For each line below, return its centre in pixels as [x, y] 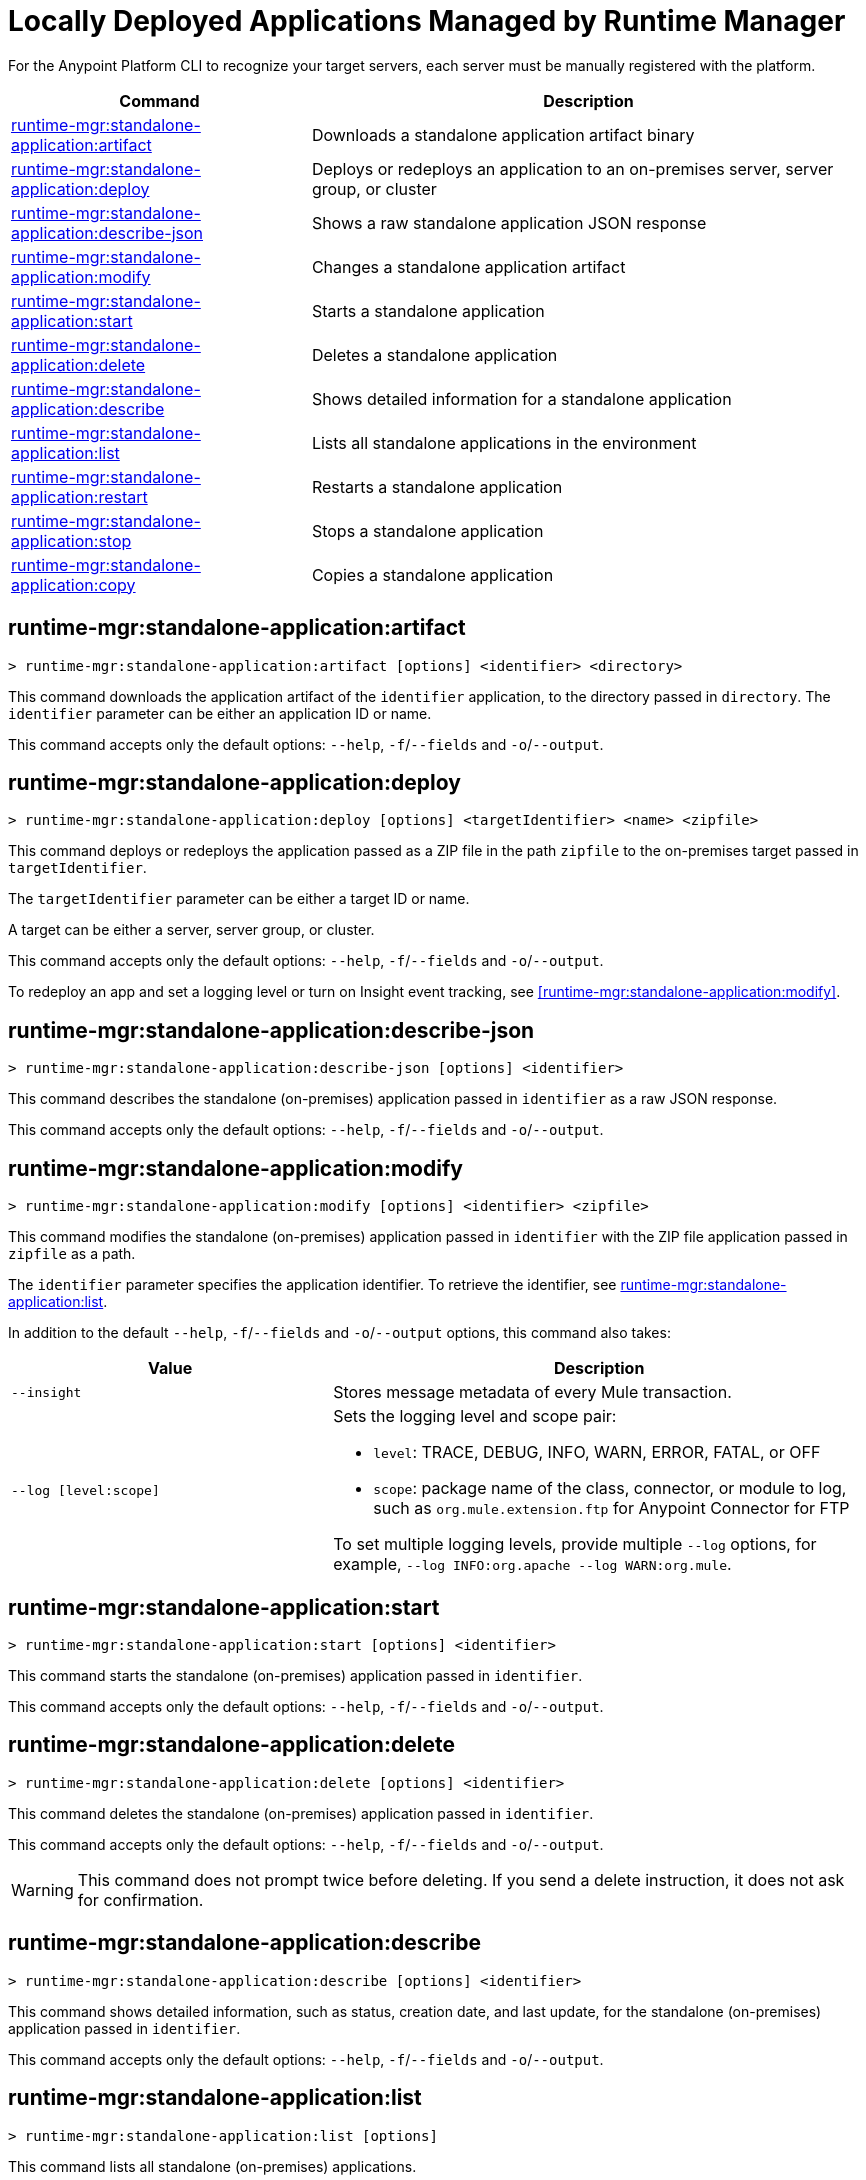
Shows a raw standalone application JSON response [509, 222]
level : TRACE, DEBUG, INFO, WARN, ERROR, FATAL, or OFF [597, 1452]
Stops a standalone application [427, 530]
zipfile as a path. [72, 1254]
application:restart [79, 496]
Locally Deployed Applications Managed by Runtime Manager [427, 21]
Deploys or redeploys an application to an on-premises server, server [572, 168]
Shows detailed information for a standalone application [521, 398]
